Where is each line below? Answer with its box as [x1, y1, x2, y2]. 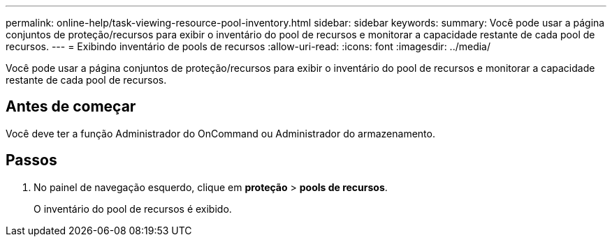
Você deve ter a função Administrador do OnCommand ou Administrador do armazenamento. [6, 127, 435, 139]
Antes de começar [6, 98, 136, 116]
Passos [6, 151, 57, 169]
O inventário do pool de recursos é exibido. [34, 202, 232, 215]
